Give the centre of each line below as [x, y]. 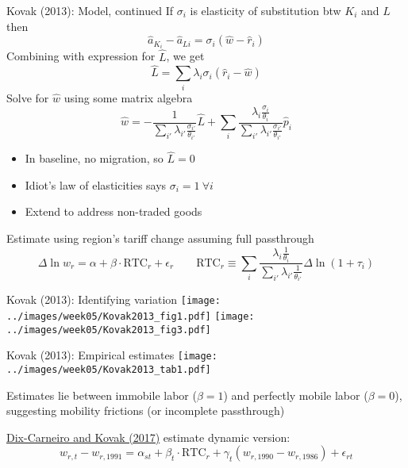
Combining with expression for [81, 56]
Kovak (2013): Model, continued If [90, 10]
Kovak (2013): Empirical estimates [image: [112, 355]
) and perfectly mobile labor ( [296, 395]
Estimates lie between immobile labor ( [102, 395]
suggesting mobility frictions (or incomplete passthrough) [146, 410]
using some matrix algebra [128, 97]
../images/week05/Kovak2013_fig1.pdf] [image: [131, 317]
